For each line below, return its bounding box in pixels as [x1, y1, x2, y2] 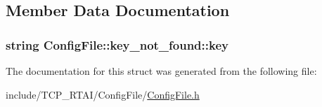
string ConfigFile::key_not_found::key [6, 36, 228, 53]
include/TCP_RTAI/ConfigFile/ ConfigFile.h [6, 87, 200, 101]
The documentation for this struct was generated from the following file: [6, 64, 317, 78]
